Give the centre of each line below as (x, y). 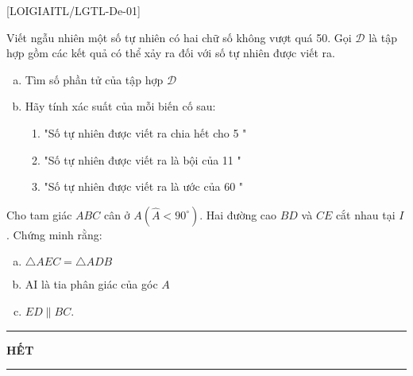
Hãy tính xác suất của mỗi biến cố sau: (120, 106)
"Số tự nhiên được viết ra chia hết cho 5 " (145, 132)
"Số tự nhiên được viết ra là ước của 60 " (144, 186)
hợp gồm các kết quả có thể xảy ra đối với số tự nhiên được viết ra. (171, 53)
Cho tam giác (39, 214)
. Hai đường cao (238, 214)
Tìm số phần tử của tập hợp (94, 79)
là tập (383, 37)
